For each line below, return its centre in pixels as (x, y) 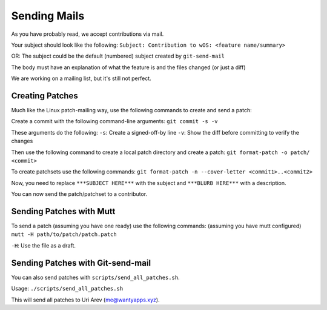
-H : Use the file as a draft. (43, 245)
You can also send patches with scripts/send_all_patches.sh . (95, 277)
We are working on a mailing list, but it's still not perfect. (81, 78)
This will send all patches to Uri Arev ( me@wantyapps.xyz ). (85, 300)
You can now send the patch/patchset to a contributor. (79, 194)
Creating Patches (45, 96)
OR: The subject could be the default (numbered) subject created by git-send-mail (118, 56)
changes (22, 141)
